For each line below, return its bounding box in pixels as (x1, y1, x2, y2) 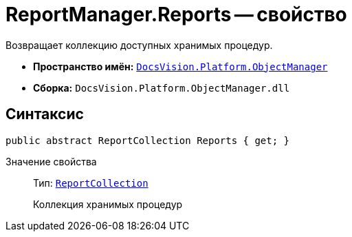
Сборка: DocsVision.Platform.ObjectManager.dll (33, 81, 290, 94)
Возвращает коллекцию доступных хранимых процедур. (5, 39, 273, 51)
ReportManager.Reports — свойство (5, 3, 347, 26)
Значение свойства (5, 155, 97, 167)
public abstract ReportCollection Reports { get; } (5, 134, 290, 146)
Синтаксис (5, 105, 84, 123)
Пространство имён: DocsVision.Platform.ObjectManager (33, 60, 328, 72)
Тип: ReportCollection (33, 176, 148, 189)
